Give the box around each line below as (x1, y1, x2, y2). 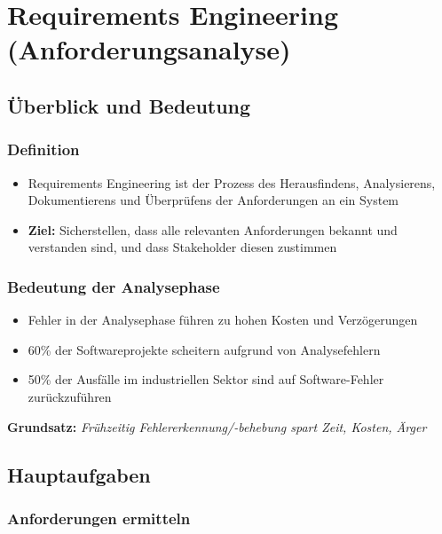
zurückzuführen (28, 387, 112, 405)
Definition (7, 138, 80, 161)
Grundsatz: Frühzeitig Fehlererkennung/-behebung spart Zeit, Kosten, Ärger (7, 417, 427, 436)
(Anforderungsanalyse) (7, 31, 291, 67)
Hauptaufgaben (7, 460, 151, 488)
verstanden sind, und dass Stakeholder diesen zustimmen (28, 238, 337, 256)
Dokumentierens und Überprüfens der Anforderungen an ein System (28, 191, 399, 209)
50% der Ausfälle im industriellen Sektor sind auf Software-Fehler (28, 370, 384, 389)
